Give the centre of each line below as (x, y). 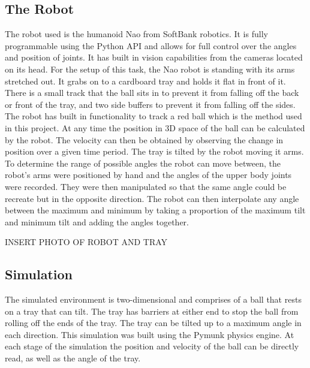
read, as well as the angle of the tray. (73, 358)
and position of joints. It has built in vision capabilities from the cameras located (154, 57)
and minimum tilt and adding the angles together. (97, 221)
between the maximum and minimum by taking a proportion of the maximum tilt (155, 210)
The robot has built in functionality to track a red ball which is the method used (154, 116)
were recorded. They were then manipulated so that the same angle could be (146, 186)
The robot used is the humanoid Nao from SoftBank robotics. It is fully (136, 34)
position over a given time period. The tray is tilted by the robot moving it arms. (154, 151)
